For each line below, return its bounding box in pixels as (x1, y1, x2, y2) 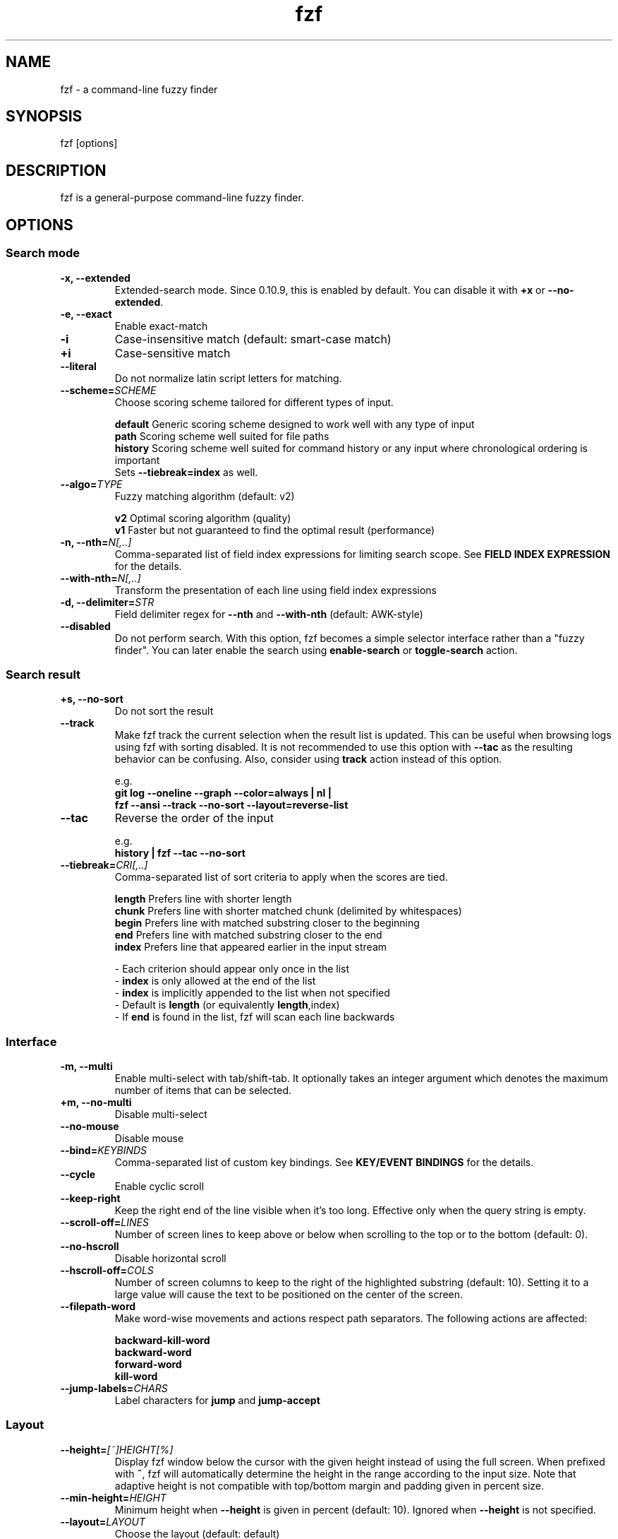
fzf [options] (60, 137, 118, 150)
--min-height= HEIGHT (60, 1491, 166, 1504)
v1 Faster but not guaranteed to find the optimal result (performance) (114, 523, 435, 536)
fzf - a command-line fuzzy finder (60, 83, 218, 95)
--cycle (60, 1168, 96, 1180)
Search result (6, 667, 81, 682)
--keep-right (60, 1192, 121, 1204)
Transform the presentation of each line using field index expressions (114, 583, 437, 596)
